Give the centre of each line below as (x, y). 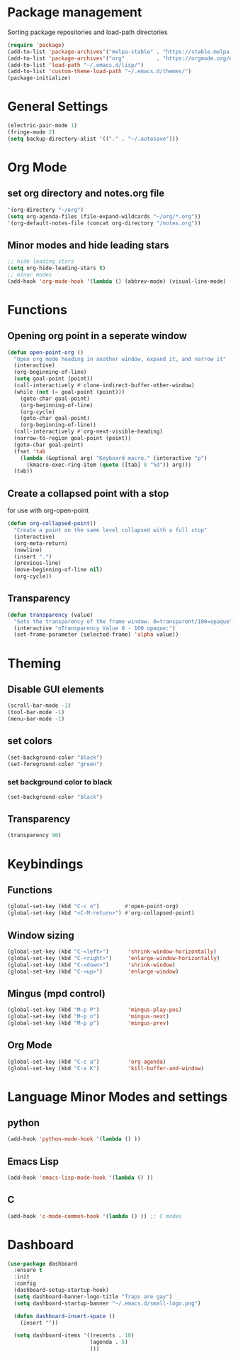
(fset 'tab (30, 451)
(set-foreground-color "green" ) (55, 764)
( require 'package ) (36, 45)
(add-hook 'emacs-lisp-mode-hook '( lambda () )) (80, 1178)
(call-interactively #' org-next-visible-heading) (88, 432)
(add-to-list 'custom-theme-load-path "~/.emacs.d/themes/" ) (100, 72)
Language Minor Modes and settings (118, 1097)
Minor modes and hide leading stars (89, 245)
